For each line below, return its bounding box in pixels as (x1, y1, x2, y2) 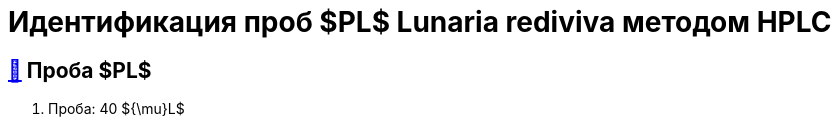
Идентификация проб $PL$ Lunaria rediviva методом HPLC (8, 5, 832, 39)
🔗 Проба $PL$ (8, 57, 152, 83)
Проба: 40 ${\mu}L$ (48, 100, 185, 118)
